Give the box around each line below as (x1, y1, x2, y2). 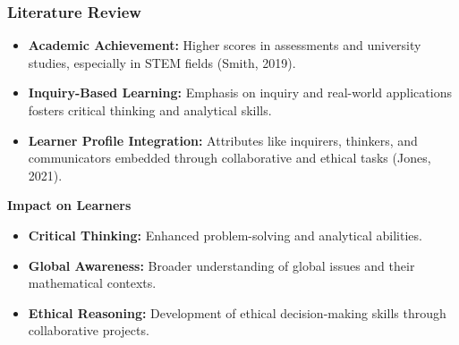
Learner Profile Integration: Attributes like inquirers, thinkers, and (28, 130, 418, 149)
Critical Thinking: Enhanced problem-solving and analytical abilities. (28, 225, 422, 244)
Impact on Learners (7, 196, 132, 215)
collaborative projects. (28, 321, 149, 340)
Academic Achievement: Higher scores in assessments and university (28, 36, 421, 55)
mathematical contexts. (28, 273, 157, 292)
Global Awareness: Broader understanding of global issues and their (28, 256, 415, 274)
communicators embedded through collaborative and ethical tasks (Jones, (28, 148, 431, 167)
